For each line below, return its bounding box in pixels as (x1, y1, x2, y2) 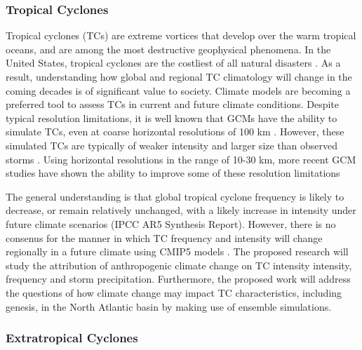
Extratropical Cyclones (6, 329, 138, 346)
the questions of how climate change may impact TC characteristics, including (6, 285, 342, 299)
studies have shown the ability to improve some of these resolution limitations (6, 166, 340, 180)
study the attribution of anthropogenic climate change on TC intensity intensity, (6, 257, 352, 272)
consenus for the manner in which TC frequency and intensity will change (6, 230, 323, 245)
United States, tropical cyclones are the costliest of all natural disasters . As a (6, 55, 341, 70)
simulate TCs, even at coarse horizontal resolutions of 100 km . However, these (6, 124, 344, 139)
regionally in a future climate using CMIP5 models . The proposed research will (6, 244, 349, 259)
